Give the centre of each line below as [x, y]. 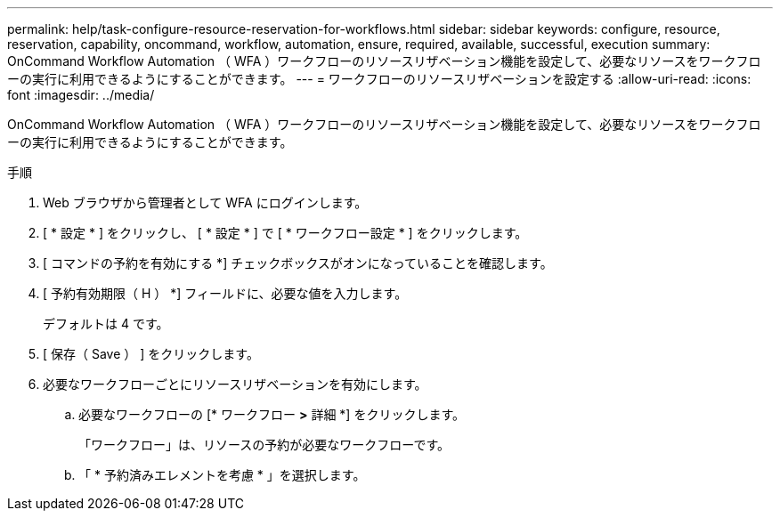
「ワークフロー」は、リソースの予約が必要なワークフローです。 [264, 445]
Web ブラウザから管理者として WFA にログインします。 [205, 202]
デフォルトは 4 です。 [106, 324]
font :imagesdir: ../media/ [81, 95]
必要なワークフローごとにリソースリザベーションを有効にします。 [235, 384]
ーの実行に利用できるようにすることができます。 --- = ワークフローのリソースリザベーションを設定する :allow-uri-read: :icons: [379, 79]
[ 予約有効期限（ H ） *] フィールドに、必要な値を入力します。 [225, 293]
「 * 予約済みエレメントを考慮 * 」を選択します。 [222, 475]
